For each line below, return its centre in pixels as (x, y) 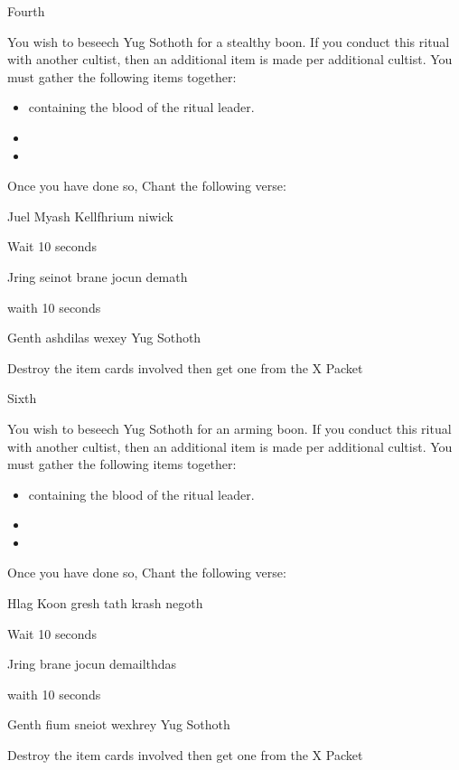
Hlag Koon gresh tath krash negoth (105, 603)
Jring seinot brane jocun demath (98, 276)
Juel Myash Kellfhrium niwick (90, 216)
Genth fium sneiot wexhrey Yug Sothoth (119, 724)
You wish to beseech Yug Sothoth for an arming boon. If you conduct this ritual (229, 428)
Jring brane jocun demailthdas (92, 664)
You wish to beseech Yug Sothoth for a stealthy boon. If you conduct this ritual (229, 41)
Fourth (26, 11)
